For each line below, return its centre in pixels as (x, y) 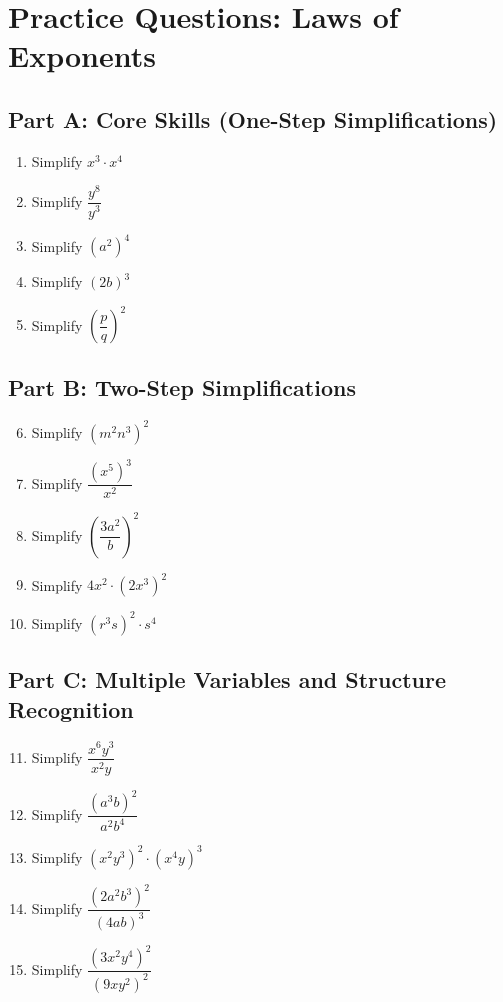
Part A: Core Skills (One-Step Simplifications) (253, 118)
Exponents (82, 55)
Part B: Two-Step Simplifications (182, 387)
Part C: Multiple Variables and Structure (227, 679)
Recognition (71, 708)
